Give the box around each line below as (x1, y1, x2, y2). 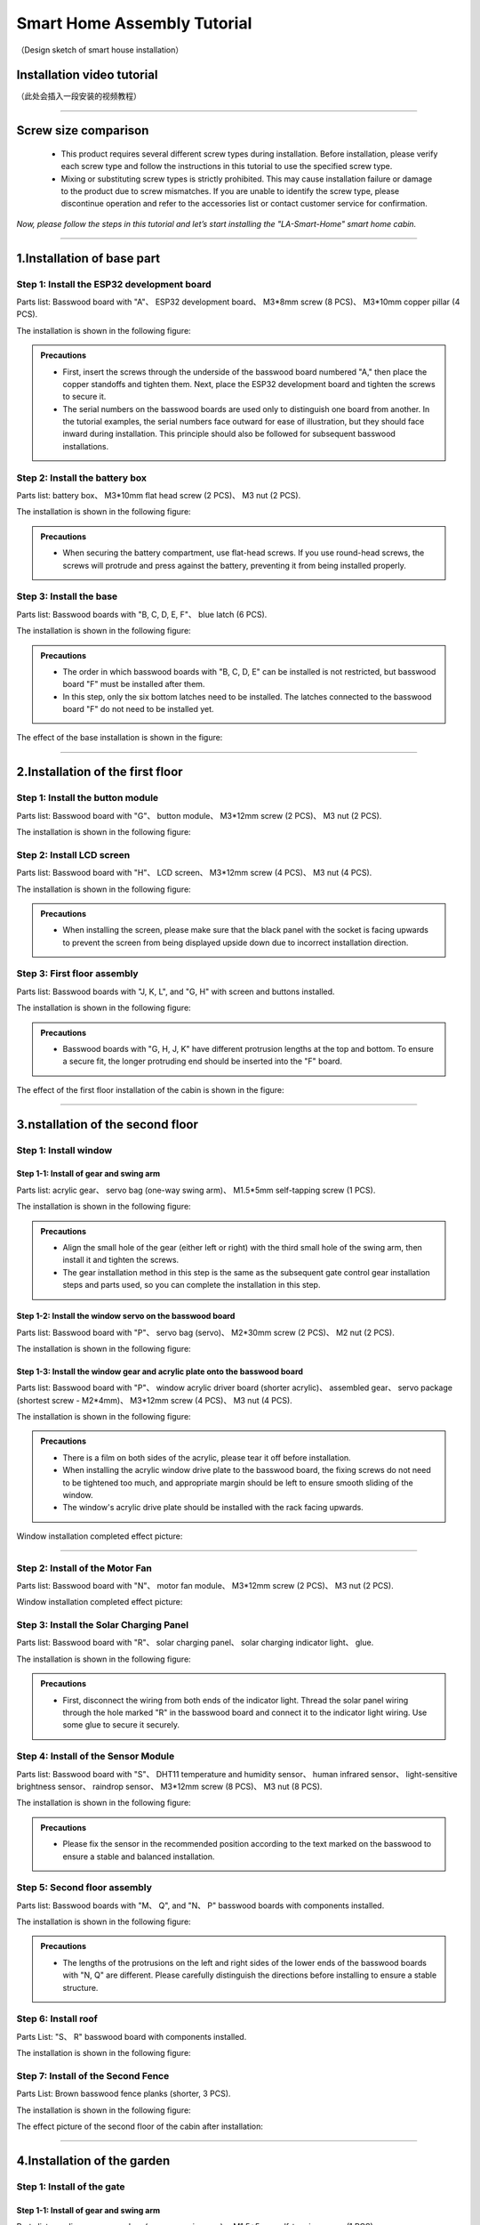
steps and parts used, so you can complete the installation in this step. (62, 1280, 321, 1290)
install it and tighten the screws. (62, 1255, 180, 1266)
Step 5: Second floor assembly (16, 1881, 153, 1894)
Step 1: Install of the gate (16, 2180, 125, 2193)
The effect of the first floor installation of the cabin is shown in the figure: (16, 1084, 284, 1095)
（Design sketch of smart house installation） (16, 44, 184, 55)
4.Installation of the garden (16, 2153, 171, 2168)
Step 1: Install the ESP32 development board (16, 278, 212, 290)
